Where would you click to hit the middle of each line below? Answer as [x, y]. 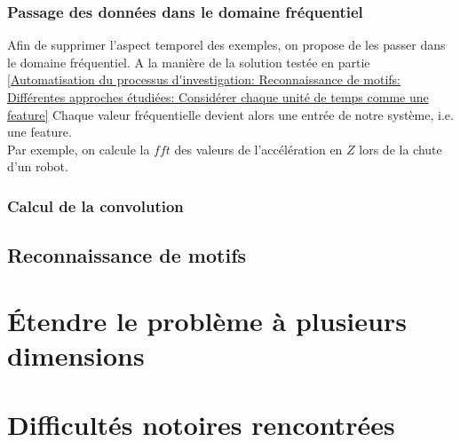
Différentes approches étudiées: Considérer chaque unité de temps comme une [218, 97]
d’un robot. [38, 166]
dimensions [76, 355]
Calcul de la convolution [95, 205]
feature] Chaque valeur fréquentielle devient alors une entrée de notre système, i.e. [230, 114]
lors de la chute [401, 149]
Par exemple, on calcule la [79, 149]
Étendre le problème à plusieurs [207, 320]
